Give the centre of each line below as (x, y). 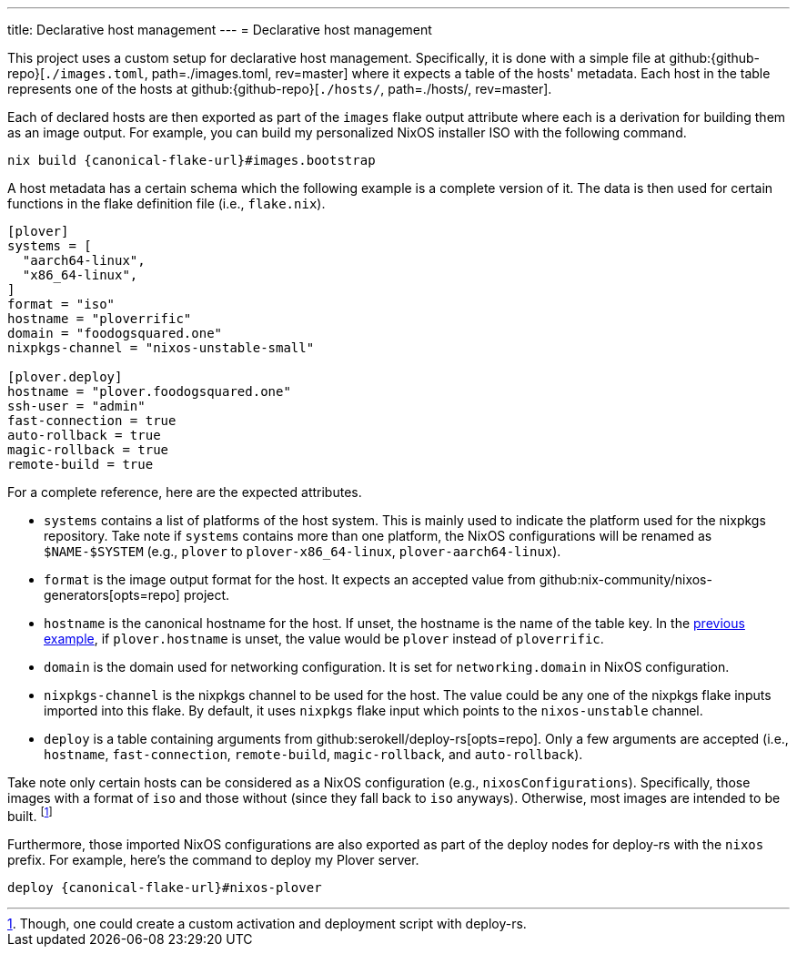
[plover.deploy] (65, 377)
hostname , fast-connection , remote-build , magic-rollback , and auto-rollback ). (313, 754)
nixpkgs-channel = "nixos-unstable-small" (161, 348)
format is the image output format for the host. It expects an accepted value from (290, 579)
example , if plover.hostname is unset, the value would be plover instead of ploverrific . (324, 639)
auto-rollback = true (84, 435)
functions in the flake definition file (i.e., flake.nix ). (166, 203)
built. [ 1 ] (30, 815)
